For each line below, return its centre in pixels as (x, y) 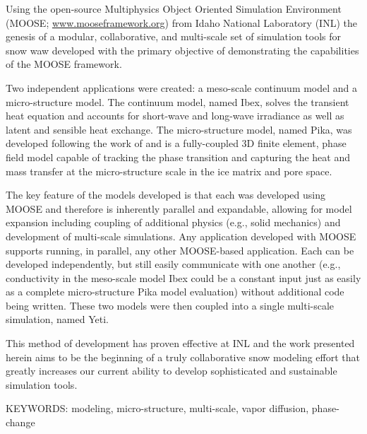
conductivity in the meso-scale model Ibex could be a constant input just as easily (183, 277)
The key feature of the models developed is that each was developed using (166, 195)
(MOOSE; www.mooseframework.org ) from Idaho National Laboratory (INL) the (181, 22)
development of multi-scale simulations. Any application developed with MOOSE (181, 236)
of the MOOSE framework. (64, 64)
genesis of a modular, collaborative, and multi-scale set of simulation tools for (174, 36)
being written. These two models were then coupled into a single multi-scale (170, 305)
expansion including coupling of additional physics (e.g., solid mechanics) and (173, 222)
